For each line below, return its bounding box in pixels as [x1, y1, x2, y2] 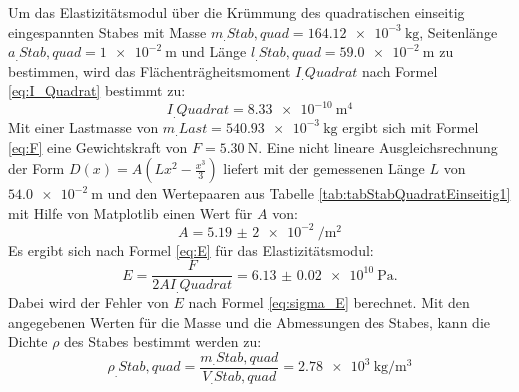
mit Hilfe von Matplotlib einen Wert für [8, 202, 253, 223]
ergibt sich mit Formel [342, 116, 479, 137]
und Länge [181, 41, 247, 62]
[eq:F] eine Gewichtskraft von [8, 136, 188, 157]
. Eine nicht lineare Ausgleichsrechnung [258, 136, 498, 157]
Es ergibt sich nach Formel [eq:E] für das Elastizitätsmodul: [8, 239, 374, 260]
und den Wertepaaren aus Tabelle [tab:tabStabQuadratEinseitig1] [107, 183, 511, 204]
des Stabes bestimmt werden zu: [64, 331, 262, 352]
